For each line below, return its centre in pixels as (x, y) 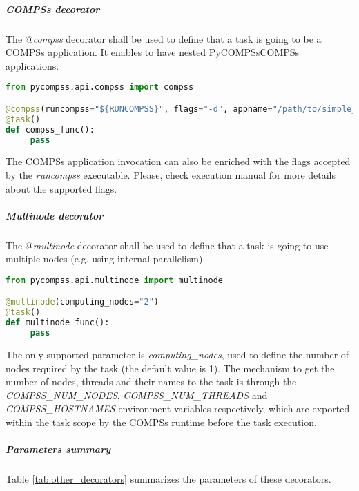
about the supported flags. (61, 188)
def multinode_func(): (58, 323)
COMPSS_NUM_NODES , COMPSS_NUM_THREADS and (137, 395)
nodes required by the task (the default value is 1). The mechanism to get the (170, 368)
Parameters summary (58, 449)
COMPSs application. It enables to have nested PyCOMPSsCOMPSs (153, 52)
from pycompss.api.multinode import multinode (114, 280)
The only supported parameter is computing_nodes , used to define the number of (177, 354)
